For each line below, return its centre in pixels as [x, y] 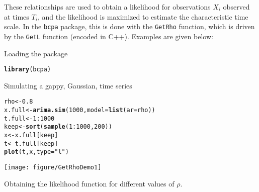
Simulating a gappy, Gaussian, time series [68, 85]
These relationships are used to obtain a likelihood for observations [107, 7]
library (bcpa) [28, 70]
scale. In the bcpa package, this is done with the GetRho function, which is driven [129, 26]
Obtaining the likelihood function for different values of [89, 183]
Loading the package [36, 53]
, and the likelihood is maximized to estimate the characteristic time [143, 16]
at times [17, 16]
